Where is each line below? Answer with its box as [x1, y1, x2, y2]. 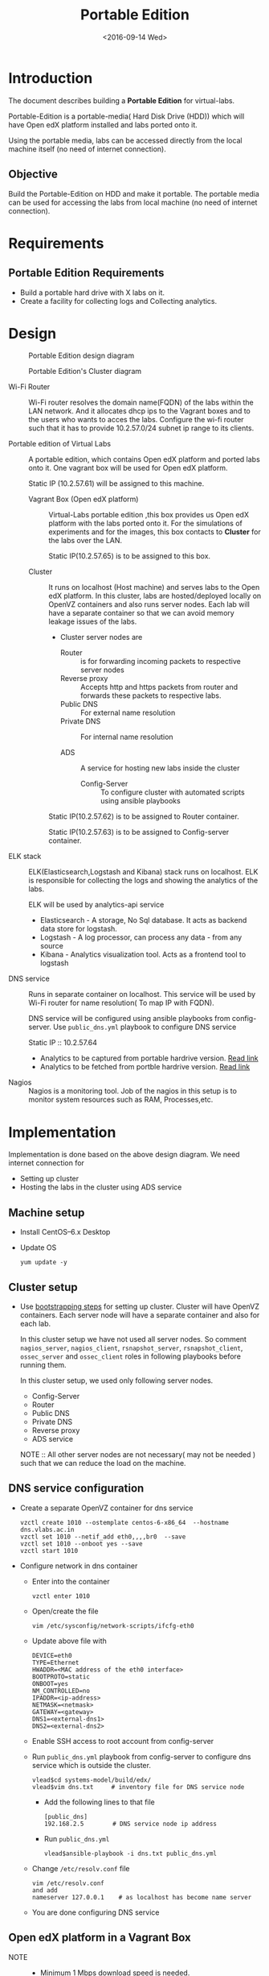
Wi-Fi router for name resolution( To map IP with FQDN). [28, 998, 214, 1008]
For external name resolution [79, 708, 176, 718]
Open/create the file [31, 1606, 99, 1616]
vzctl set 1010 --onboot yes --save [19, 1539, 143, 1548]
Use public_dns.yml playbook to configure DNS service [53, 1022, 237, 1032]
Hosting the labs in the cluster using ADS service [19, 1182, 182, 1192]
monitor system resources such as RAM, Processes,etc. [28, 1094, 214, 1105]
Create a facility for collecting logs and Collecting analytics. [19, 296, 218, 305]
